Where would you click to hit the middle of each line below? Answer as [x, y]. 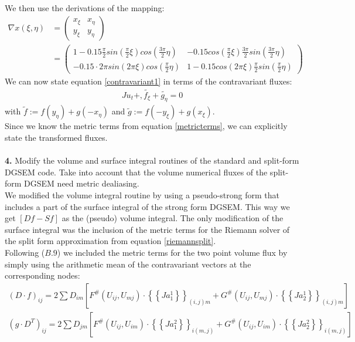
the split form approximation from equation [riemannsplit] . [110, 241]
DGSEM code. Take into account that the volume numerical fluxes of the [136, 172]
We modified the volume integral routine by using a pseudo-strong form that [142, 194]
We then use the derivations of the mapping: [85, 8]
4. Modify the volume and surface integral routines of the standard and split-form [152, 160]
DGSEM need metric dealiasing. [82, 183]
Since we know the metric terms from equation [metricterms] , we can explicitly [146, 126]
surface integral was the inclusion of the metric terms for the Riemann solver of [147, 229]
